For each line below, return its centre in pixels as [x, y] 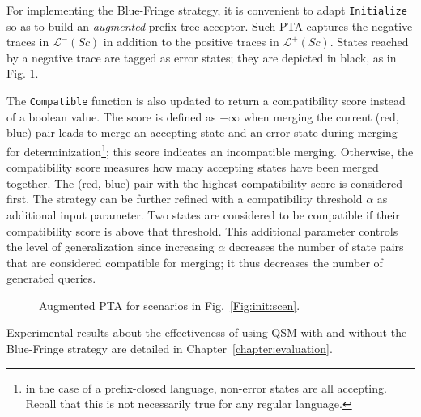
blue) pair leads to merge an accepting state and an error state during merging [202, 132]
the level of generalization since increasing [111, 247]
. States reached [369, 42]
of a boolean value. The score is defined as [111, 116]
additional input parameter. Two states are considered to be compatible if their [203, 214]
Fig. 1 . [23, 73]
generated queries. [51, 278]
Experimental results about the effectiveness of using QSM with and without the [207, 332]
